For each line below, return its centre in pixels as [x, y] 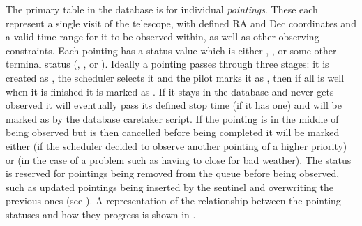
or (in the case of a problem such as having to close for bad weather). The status [179, 159]
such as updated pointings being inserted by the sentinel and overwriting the [169, 187]
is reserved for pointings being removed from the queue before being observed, [173, 173]
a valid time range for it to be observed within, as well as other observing [163, 37]
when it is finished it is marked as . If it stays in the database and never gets [170, 91]
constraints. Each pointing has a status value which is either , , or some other [171, 50]
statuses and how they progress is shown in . [101, 214]
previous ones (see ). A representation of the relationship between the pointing [173, 201]
